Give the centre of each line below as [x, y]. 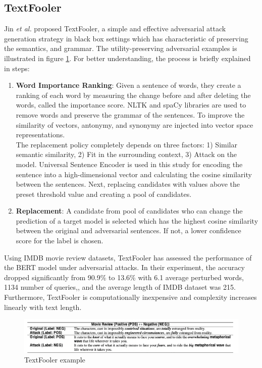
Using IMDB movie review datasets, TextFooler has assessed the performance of [128, 257]
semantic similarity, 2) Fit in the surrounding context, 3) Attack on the [126, 154]
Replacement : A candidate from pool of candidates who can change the [129, 211]
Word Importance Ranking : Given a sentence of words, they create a [128, 85]
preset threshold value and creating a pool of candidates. [104, 194]
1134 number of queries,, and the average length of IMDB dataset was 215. [120, 287]
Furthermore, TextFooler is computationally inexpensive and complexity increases [130, 297]
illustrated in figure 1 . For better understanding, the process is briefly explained [127, 58]
